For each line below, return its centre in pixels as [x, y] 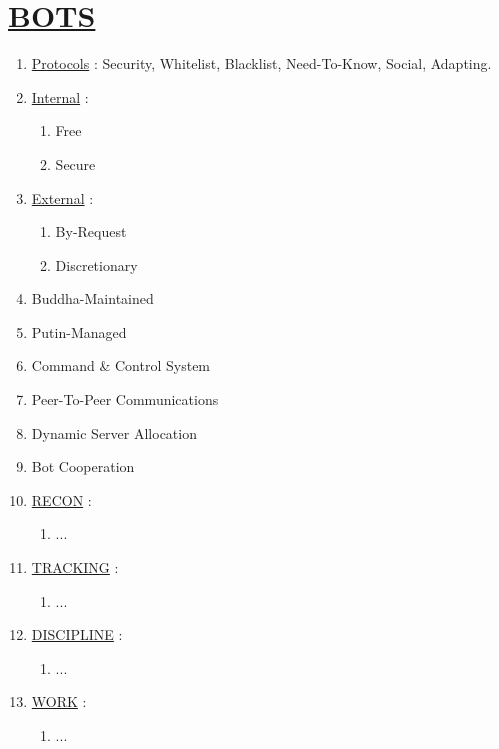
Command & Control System [121, 365]
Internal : [60, 96]
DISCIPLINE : [77, 634]
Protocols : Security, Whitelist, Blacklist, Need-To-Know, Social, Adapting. [261, 63]
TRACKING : [75, 567]
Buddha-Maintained [92, 298]
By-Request [91, 231]
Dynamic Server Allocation [114, 432]
